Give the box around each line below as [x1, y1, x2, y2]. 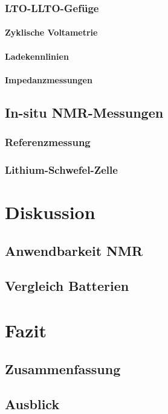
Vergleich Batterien [5, 276, 129, 295]
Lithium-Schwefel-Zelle [5, 162, 118, 177]
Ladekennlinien [5, 49, 69, 62]
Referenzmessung [5, 135, 91, 150]
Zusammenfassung [5, 359, 121, 378]
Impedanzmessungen [5, 73, 92, 86]
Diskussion [5, 200, 95, 225]
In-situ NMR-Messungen [5, 103, 164, 121]
